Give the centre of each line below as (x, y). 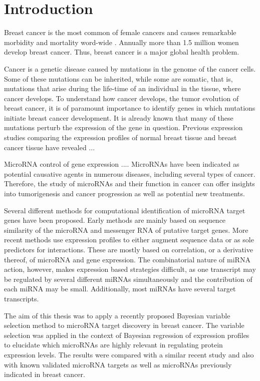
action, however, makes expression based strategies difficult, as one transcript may (130, 269)
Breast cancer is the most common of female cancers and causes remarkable (120, 32)
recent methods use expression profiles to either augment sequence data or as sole (129, 240)
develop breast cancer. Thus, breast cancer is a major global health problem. (122, 52)
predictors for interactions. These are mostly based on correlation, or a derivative (128, 249)
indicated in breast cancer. (45, 374)
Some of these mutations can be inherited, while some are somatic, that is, (118, 78)
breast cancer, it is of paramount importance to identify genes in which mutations (130, 108)
